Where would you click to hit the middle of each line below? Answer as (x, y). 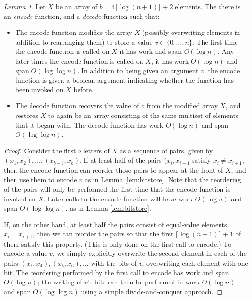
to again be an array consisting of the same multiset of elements (143, 115)
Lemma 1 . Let (25, 6)
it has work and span (151, 51)
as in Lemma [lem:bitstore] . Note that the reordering (163, 179)
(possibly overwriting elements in (191, 32)
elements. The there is (208, 6)
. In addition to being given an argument (138, 70)
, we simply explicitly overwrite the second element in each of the (150, 253)
